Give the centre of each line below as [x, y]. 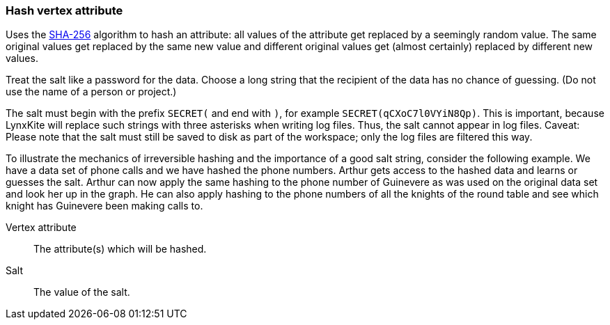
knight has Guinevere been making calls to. [104, 206]
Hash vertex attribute [64, 10]
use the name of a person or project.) [91, 92]
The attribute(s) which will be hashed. [120, 249]
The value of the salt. [82, 292]
